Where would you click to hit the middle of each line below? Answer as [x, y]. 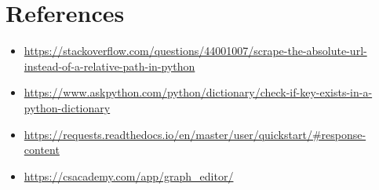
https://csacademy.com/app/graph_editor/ [129, 175]
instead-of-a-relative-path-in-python [109, 66]
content [42, 150]
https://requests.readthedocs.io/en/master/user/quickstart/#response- [195, 134]
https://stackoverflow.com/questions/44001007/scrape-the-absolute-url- [195, 51]
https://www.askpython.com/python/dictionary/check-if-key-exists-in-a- [198, 92]
